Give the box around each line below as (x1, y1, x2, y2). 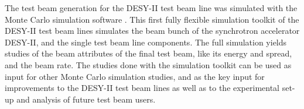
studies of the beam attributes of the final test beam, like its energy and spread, (5, 47, 292, 59)
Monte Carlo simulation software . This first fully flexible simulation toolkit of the (5, 13, 299, 25)
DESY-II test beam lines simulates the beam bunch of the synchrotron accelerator (5, 24, 300, 37)
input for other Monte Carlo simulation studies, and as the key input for (5, 70, 265, 82)
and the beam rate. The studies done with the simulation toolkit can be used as (5, 58, 292, 71)
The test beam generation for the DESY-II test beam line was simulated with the (5, 2, 298, 13)
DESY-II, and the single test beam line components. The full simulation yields (5, 36, 287, 48)
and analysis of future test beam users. (16, 93, 156, 105)
